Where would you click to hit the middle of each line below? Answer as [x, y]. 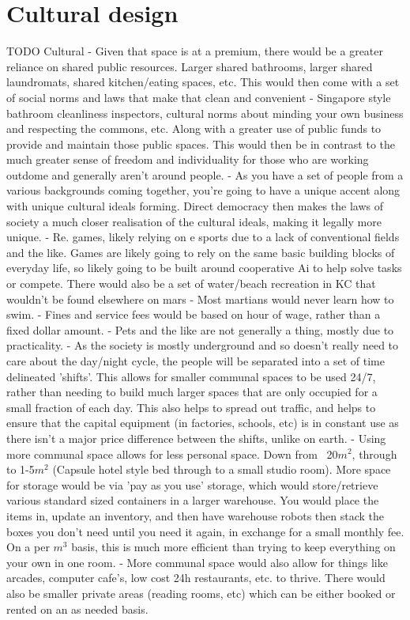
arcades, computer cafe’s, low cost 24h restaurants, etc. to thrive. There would [196, 578]
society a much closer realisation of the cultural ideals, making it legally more [194, 221]
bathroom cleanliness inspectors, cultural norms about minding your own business [205, 113]
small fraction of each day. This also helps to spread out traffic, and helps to [191, 407]
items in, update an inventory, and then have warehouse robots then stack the [195, 515]
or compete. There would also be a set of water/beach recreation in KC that [191, 284]
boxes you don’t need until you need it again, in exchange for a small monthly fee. [205, 531]
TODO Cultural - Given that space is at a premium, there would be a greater [195, 51]
